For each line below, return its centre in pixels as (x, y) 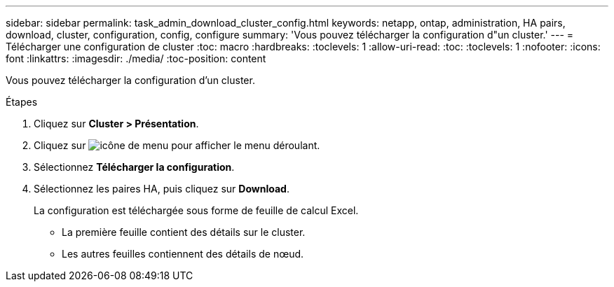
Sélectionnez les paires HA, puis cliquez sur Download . (162, 189)
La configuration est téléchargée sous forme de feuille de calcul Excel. (196, 210)
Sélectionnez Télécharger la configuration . (134, 167)
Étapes (22, 102)
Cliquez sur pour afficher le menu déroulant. (177, 145)
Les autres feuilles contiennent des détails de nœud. (183, 254)
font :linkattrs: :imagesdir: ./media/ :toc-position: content (136, 58)
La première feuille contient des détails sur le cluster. (184, 232)
